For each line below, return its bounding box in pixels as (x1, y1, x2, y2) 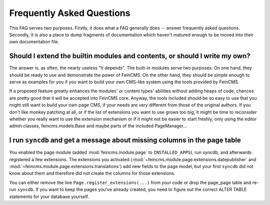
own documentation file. (9, 39, 59, 45)
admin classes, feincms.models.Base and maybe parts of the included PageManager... (9, 123, 187, 129)
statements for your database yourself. (9, 194, 89, 200)
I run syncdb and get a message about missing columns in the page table (9, 136, 241, 145)
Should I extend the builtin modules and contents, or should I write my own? (9, 52, 250, 60)
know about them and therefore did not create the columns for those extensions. (9, 170, 175, 177)
